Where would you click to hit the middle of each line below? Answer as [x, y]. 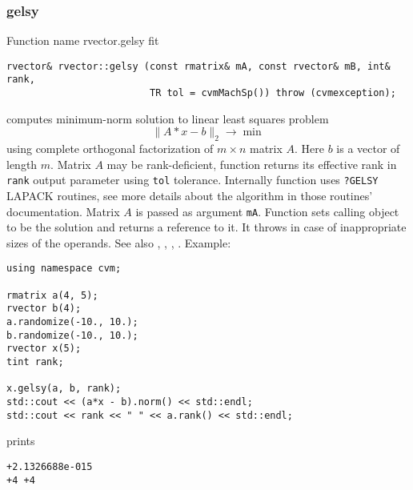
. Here [310, 149]
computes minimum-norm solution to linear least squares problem [168, 118]
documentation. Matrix [63, 211]
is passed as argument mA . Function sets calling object [267, 211]
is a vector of [368, 149]
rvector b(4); [44, 309]
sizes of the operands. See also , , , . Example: [119, 242]
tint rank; [35, 362]
